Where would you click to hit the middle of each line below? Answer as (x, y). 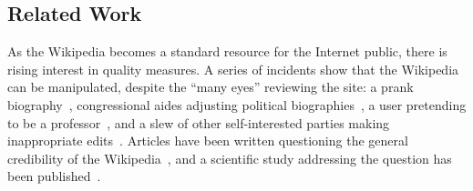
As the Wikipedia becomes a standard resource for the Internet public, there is (227, 51)
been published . (54, 176)
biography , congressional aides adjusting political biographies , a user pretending (237, 104)
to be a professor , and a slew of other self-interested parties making (199, 122)
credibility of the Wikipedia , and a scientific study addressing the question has (230, 158)
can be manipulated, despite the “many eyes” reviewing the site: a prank (211, 87)
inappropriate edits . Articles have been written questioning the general (208, 141)
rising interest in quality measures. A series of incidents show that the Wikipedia (233, 69)
